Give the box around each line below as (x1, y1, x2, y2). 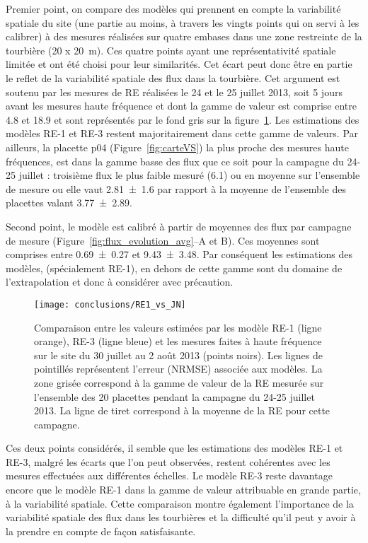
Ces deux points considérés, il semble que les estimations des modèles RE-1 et (6, 440, 343, 455)
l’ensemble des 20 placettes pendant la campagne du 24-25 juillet (34, 389, 315, 404)
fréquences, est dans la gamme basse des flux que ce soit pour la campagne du (6, 153, 344, 168)
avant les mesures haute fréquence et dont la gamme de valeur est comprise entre (6, 98, 357, 113)
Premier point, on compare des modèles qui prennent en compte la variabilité (6, 1, 341, 16)
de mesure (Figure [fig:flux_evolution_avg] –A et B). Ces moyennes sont (6, 233, 320, 247)
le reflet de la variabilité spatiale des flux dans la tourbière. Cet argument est (6, 70, 340, 85)
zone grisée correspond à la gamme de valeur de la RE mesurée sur (34, 375, 324, 390)
